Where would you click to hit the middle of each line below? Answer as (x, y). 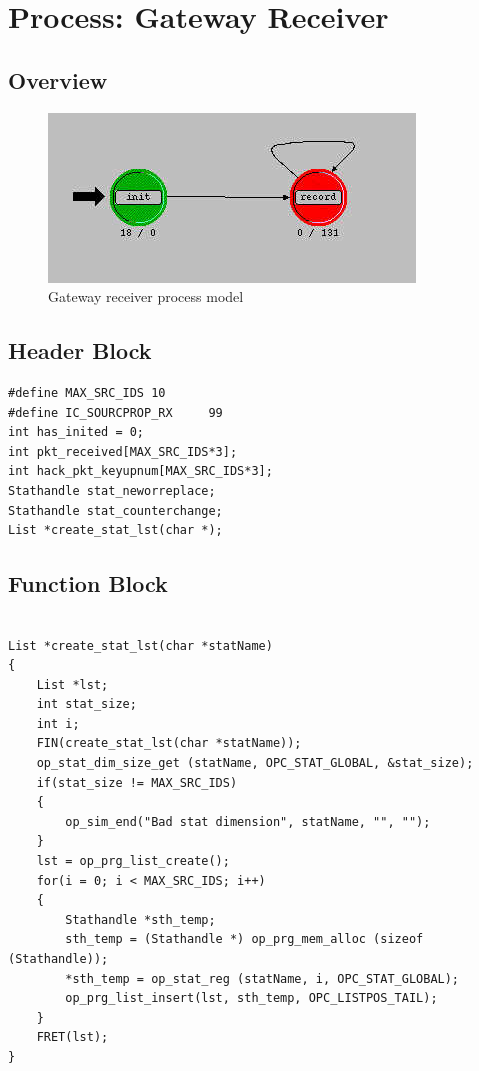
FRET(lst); (72, 1037)
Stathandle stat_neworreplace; (112, 490)
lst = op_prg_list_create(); (133, 861)
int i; (58, 723)
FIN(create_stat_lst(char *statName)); (169, 743)
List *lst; (72, 684)
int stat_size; (86, 704)
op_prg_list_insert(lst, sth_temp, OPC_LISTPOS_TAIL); (251, 998)
